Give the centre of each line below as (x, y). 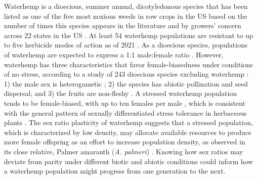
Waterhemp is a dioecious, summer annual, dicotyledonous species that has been (126, 6)
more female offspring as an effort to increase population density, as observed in (125, 142)
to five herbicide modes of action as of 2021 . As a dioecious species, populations (126, 45)
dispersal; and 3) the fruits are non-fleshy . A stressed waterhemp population (120, 93)
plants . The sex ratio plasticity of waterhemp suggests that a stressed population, (128, 122)
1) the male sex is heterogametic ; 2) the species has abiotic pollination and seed (126, 83)
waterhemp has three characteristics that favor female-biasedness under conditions (128, 64)
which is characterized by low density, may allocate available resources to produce (128, 132)
